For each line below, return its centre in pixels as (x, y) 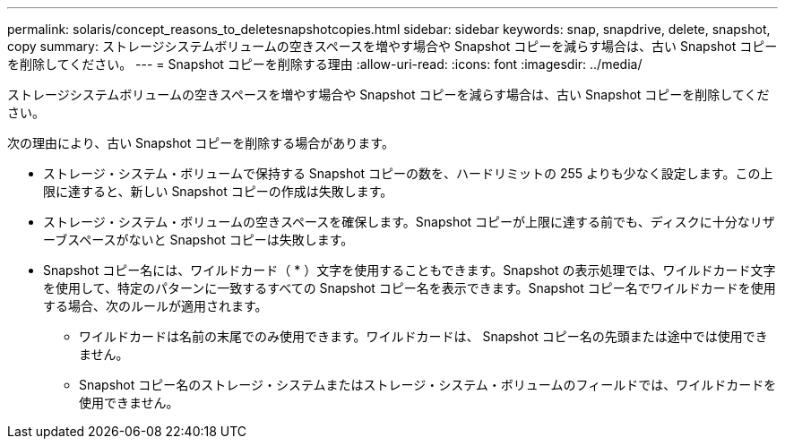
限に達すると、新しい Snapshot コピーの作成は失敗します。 (218, 191)
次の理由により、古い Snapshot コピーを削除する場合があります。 (201, 143)
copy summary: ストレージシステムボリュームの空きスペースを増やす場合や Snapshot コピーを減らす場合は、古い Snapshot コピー (392, 46)
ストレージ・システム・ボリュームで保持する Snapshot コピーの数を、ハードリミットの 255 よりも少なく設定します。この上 (408, 173)
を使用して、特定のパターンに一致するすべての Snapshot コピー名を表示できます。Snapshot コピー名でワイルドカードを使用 (410, 288)
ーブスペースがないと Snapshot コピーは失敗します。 (198, 240)
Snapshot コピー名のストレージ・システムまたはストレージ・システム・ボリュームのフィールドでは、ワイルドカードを (428, 385)
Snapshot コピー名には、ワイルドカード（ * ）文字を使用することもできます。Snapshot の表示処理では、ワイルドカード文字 (410, 270)
